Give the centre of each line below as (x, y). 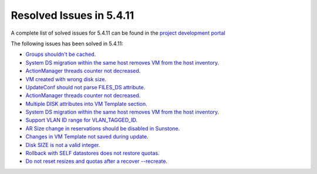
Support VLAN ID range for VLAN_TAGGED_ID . (82, 120)
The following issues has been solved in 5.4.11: (67, 43)
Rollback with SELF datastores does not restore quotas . (92, 153)
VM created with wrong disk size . (66, 79)
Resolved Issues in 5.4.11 (72, 15)
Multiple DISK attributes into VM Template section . (86, 103)
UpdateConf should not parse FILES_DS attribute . (85, 87)
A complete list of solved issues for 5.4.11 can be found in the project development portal (118, 33)
